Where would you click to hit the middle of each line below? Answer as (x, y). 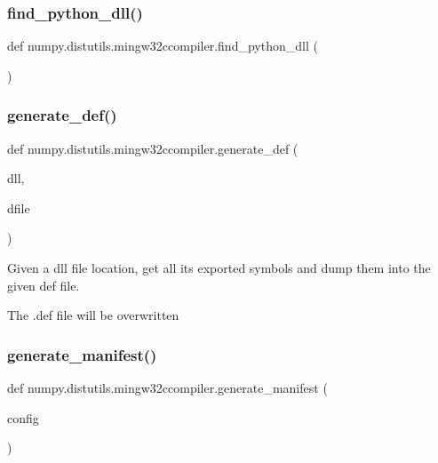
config (23, 417)
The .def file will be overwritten (93, 315)
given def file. (44, 285)
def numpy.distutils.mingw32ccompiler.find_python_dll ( (163, 46)
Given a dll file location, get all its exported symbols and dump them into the (219, 267)
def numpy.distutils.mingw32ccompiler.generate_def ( (153, 148)
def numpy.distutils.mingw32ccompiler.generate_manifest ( (167, 387)
